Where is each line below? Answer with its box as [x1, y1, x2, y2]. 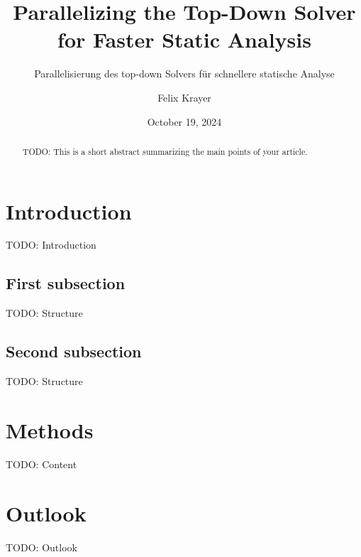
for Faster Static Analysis [57, 25, 311, 54]
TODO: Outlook [6, 539, 77, 554]
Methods [6, 415, 94, 444]
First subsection [6, 272, 126, 294]
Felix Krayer [157, 90, 211, 104]
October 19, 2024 [147, 114, 222, 129]
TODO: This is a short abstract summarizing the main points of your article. [22, 145, 308, 157]
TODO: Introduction [6, 237, 96, 252]
